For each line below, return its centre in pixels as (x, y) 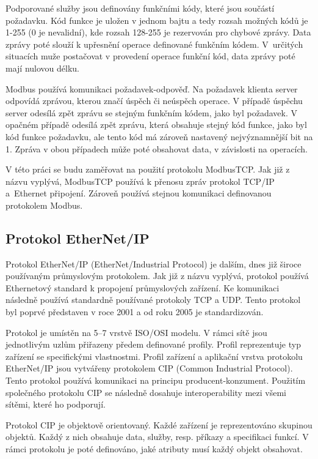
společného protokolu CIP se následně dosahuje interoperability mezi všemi (146, 392)
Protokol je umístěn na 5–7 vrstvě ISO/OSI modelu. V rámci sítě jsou (136, 332)
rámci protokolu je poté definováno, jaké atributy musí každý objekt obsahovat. (154, 449)
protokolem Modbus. (44, 205)
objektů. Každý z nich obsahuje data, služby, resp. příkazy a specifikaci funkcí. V (157, 437)
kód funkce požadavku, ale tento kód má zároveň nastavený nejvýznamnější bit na (159, 136)
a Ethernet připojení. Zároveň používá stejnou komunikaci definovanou (139, 193)
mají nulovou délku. (42, 68)
